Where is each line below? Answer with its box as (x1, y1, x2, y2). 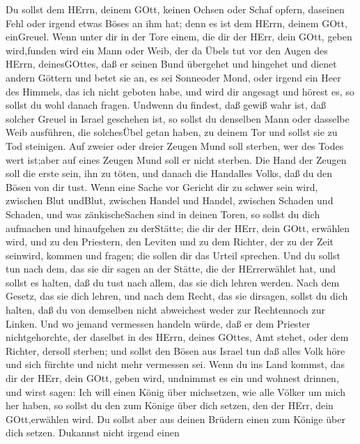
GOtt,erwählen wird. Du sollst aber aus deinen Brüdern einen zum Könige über (6, 411, 345, 426)
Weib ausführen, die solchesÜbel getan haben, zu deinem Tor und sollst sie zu (6, 125, 338, 139)
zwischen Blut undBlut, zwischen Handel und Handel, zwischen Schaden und (6, 193, 334, 208)
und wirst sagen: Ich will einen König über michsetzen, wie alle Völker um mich (6, 384, 345, 399)
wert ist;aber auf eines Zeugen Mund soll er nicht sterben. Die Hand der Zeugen (6, 152, 347, 167)
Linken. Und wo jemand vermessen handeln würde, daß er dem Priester (6, 316, 311, 330)
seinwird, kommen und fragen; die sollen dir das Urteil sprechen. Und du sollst (6, 247, 341, 262)
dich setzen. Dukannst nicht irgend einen (6, 425, 180, 440)
